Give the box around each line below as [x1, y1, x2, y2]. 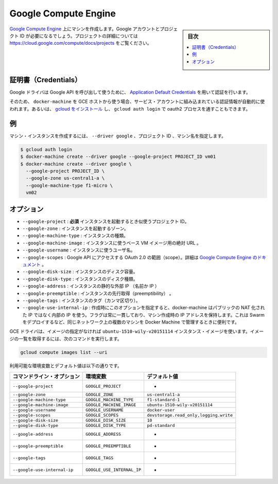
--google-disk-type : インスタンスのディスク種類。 [22, 276, 138, 282]
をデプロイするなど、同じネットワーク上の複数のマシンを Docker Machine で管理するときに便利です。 [22, 319, 239, 325]
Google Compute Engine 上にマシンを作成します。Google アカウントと [9, 26, 160, 32]
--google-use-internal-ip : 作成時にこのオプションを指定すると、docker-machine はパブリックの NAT [22, 304, 251, 311]
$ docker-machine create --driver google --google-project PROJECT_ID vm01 [20, 154, 216, 159]
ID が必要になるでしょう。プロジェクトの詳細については [20, 32, 138, 39]
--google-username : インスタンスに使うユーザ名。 [22, 247, 136, 253]
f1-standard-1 [147, 397, 180, 403]
